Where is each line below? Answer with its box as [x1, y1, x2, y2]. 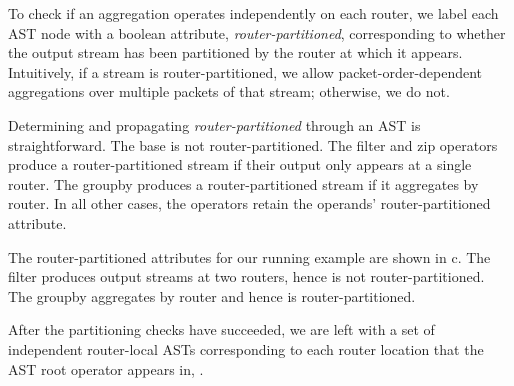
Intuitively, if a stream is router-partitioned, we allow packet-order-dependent [8, 61, 483, 82]
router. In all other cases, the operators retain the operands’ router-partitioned [8, 193, 491, 214]
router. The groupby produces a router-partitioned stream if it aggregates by [8, 173, 479, 194]
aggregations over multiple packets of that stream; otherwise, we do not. [8, 81, 450, 102]
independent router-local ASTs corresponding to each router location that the [8, 338, 484, 359]
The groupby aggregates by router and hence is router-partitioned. [8, 285, 416, 306]
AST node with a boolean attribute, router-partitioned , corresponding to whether [8, 22, 506, 43]
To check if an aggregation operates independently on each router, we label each [8, 3, 499, 23]
